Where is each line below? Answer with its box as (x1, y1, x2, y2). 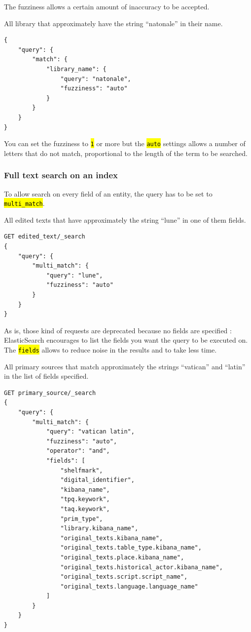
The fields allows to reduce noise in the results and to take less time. (4, 344, 217, 355)
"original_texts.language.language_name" (60, 583, 198, 590)
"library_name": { (46, 65, 107, 73)
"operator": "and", (46, 447, 110, 455)
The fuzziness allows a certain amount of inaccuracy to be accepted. (4, 1, 210, 11)
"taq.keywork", (60, 505, 110, 513)
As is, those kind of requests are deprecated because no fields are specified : (4, 325, 232, 335)
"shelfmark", (60, 467, 103, 474)
